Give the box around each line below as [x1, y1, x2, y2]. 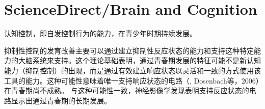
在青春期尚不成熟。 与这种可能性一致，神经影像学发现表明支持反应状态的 [4, 85, 249, 96]
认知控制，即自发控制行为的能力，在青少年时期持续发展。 [4, 28, 197, 39]
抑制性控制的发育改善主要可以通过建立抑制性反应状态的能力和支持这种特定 [4, 45, 254, 56]
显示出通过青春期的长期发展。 [11, 95, 111, 105]
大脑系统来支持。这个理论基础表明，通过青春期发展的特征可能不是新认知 [18, 55, 261, 66]
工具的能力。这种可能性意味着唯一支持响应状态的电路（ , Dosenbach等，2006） [4, 75, 259, 86]
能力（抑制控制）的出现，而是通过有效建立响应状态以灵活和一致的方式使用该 [4, 65, 261, 75]
